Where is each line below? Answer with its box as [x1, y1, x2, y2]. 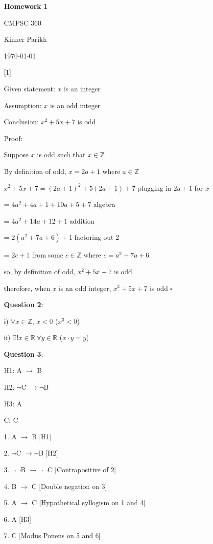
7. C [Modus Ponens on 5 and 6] [4, 530, 101, 541]
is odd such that [37, 149, 86, 160]
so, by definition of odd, [4, 266, 75, 276]
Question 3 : [4, 348, 43, 359]
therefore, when [4, 283, 50, 293]
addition [70, 215, 95, 226]
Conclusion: [4, 116, 39, 127]
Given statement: [4, 83, 55, 93]
